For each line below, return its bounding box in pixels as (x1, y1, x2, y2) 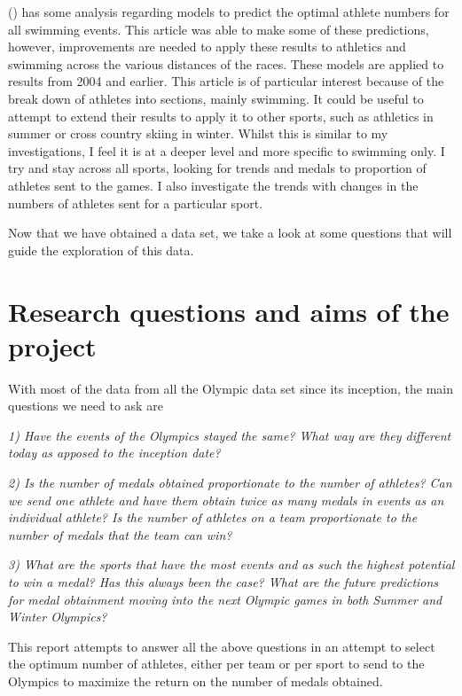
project (8, 327, 97, 364)
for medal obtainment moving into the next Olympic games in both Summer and (8, 590, 442, 608)
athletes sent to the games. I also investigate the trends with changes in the (8, 176, 419, 194)
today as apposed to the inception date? (8, 443, 221, 462)
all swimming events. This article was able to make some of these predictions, (8, 20, 429, 38)
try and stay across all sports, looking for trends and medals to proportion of (8, 159, 427, 177)
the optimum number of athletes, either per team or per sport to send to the (8, 654, 425, 673)
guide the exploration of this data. (8, 240, 194, 259)
